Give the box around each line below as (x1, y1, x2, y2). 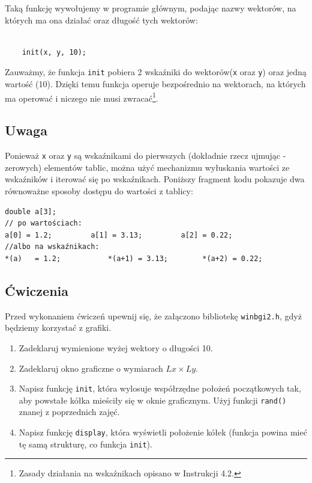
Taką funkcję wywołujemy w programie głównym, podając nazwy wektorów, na (5, 2, 296, 14)
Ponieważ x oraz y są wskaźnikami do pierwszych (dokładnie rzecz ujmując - (5, 149, 286, 162)
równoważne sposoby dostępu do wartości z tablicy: (5, 184, 193, 197)
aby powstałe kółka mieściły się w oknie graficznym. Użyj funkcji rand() (19, 393, 287, 406)
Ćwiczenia (5, 281, 68, 300)
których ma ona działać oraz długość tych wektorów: (5, 13, 198, 26)
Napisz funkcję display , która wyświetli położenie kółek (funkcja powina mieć (19, 426, 307, 438)
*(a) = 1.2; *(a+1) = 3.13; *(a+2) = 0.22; (5, 254, 263, 263)
